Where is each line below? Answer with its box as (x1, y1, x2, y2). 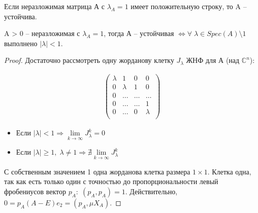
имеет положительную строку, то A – (131, 1, 247, 11)
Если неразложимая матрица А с (4, 1, 105, 11)
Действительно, (130, 186, 178, 196)
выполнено (4, 38, 38, 48)
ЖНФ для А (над (186, 55, 240, 65)
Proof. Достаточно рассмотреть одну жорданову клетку (4, 55, 174, 65)
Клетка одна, (212, 166, 251, 176)
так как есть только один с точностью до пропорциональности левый (4, 176, 218, 187)
